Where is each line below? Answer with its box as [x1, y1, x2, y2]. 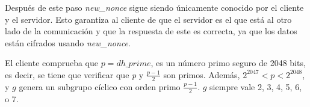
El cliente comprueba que [5, 57, 99, 69]
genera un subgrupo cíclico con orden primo [19, 80, 181, 93]
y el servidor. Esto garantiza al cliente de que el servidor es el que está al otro [5, 13, 292, 25]
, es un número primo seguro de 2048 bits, [150, 57, 306, 69]
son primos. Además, [163, 68, 240, 81]
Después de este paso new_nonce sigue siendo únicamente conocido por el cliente [5, 1, 304, 13]
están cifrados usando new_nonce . [5, 36, 131, 49]
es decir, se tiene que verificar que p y [5, 68, 144, 81]
